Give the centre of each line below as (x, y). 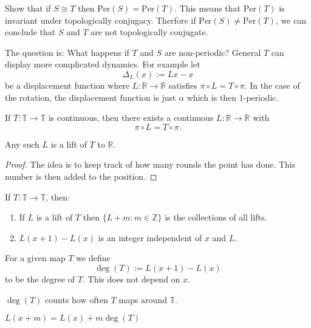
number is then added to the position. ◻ (81, 176)
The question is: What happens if (67, 52)
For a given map (35, 258)
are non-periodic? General (213, 52)
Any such (22, 144)
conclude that (30, 32)
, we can (291, 20)
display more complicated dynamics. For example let (103, 64)
